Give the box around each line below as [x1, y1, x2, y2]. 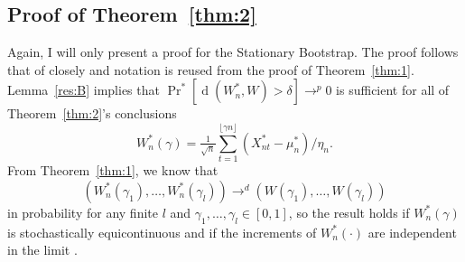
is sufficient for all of [336, 80, 450, 99]
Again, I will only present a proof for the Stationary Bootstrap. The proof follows [7, 42, 459, 61]
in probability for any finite [7, 202, 158, 221]
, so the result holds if [288, 202, 410, 221]
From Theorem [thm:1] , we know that [7, 161, 219, 180]
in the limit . [7, 240, 78, 259]
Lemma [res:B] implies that [7, 80, 160, 99]
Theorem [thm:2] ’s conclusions [7, 104, 177, 123]
